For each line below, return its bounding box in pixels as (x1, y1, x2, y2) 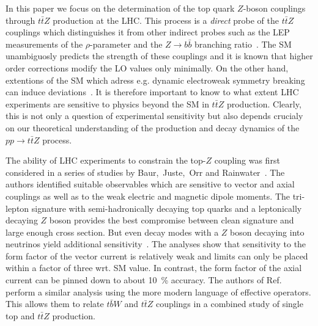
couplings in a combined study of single (155, 297, 303, 310)
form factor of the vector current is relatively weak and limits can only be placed (6, 249, 308, 262)
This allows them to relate (6, 297, 104, 310)
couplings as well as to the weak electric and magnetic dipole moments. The (6, 189, 290, 202)
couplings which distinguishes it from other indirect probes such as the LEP (6, 26, 290, 38)
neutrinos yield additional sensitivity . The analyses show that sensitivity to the (6, 237, 306, 250)
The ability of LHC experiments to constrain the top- (6, 154, 206, 167)
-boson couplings (243, 2, 306, 14)
